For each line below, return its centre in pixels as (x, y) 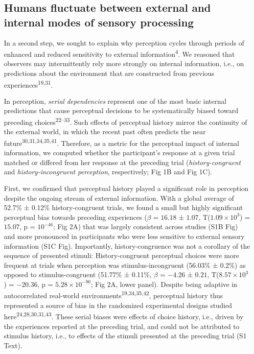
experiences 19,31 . (28, 84)
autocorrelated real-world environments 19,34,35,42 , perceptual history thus (114, 295)
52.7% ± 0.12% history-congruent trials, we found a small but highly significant (124, 207)
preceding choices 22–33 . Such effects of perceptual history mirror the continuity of (126, 121)
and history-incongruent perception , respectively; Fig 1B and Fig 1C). (108, 172)
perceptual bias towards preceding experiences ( (76, 217)
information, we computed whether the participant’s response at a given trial (119, 153)
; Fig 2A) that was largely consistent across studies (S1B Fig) (145, 226)
